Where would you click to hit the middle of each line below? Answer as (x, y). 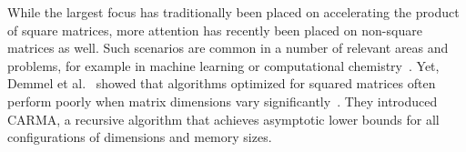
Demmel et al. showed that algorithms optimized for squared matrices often (222, 83)
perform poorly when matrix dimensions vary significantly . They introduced (223, 101)
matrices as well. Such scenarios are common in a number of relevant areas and (228, 48)
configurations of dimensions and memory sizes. (140, 137)
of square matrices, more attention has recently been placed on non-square (215, 30)
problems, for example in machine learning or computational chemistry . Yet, (223, 65)
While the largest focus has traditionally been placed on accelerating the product (233, 12)
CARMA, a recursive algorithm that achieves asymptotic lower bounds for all (223, 119)
